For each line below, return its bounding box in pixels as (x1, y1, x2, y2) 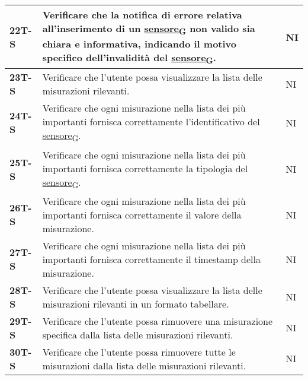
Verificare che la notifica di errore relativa (42, 8, 242, 21)
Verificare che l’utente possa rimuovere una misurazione (42, 313, 273, 328)
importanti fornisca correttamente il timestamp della (42, 252, 261, 266)
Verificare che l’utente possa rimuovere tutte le (42, 344, 236, 359)
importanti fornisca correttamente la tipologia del (42, 161, 248, 175)
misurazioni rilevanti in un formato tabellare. (42, 296, 229, 311)
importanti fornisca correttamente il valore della (42, 207, 242, 221)
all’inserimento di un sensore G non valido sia (42, 21, 255, 37)
